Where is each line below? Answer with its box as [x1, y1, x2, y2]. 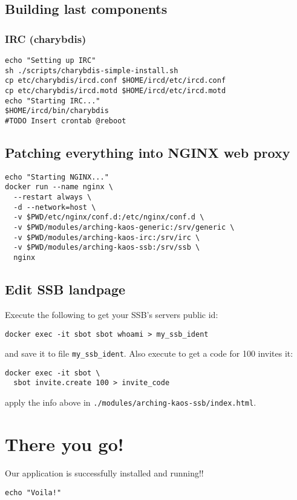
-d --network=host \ [13, 203, 96, 212]
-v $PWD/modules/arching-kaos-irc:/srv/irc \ [13, 233, 200, 242]
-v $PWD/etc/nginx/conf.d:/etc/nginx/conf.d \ [13, 213, 204, 222]
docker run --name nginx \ [5, 183, 113, 192]
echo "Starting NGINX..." [5, 172, 109, 181]
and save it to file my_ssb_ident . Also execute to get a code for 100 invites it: [5, 347, 293, 360]
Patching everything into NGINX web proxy [5, 143, 290, 161]
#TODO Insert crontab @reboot [5, 116, 126, 125]
